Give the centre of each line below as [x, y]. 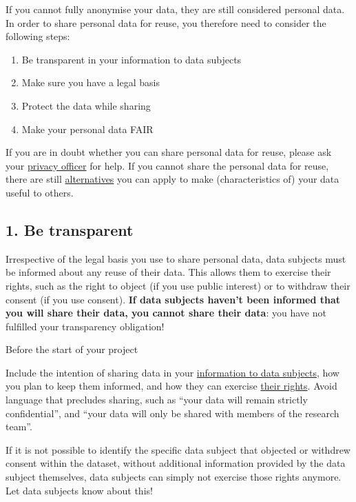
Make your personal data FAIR [87, 129]
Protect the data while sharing [86, 105]
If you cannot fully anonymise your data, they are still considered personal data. [175, 9]
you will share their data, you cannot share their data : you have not [166, 313]
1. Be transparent [70, 229]
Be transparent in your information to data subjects [132, 59]
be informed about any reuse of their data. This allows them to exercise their [168, 272]
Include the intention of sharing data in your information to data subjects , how [172, 372]
